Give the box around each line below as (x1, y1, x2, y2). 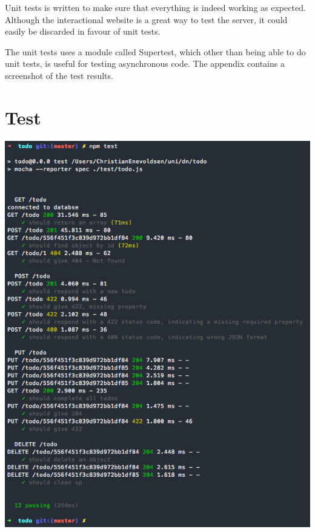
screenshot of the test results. (5, 69, 113, 81)
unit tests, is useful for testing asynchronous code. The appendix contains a (5, 57, 285, 70)
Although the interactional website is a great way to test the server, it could (5, 13, 288, 26)
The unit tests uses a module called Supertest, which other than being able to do (5, 45, 306, 58)
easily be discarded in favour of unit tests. (5, 25, 161, 38)
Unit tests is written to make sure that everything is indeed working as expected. (5, 1, 306, 13)
